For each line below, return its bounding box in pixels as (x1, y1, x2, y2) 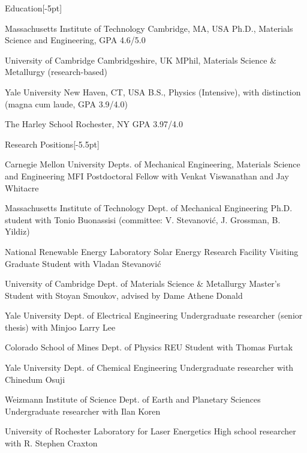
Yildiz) (5, 225, 30, 238)
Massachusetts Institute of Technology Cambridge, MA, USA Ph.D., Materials (5, 22, 293, 34)
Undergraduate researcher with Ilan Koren (5, 404, 161, 417)
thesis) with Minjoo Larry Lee (5, 320, 116, 333)
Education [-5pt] (5, 2, 62, 14)
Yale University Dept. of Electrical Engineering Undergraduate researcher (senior (5, 309, 303, 322)
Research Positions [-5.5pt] (5, 137, 100, 150)
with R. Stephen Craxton (5, 437, 98, 449)
